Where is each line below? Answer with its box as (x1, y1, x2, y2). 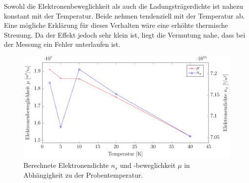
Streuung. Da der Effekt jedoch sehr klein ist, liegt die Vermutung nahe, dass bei (4, 29, 246, 40)
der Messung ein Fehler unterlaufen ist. (4, 39, 120, 49)
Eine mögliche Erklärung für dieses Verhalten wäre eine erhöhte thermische (4, 20, 228, 30)
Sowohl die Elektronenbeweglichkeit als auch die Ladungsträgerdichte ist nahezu (4, 1, 243, 11)
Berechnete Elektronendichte (23, 160, 109, 170)
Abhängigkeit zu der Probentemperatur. (23, 170, 143, 180)
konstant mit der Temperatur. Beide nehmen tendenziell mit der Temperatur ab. (4, 10, 245, 20)
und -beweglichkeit (120, 160, 176, 170)
